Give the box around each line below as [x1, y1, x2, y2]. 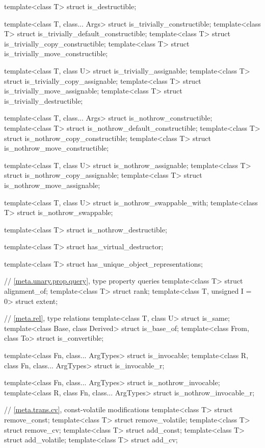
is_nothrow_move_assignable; [4, 179, 100, 190]
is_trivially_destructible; [4, 95, 83, 106]
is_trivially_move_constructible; [4, 48, 108, 59]
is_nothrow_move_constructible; [4, 143, 109, 153]
